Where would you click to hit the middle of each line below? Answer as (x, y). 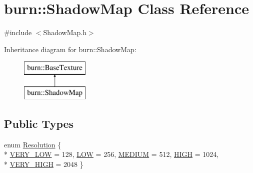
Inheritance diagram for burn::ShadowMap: (70, 49)
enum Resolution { (33, 144)
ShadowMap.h (65, 32)
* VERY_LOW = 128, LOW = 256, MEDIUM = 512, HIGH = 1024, (111, 154)
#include (18, 32)
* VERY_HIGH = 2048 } (44, 164)
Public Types (39, 123)
